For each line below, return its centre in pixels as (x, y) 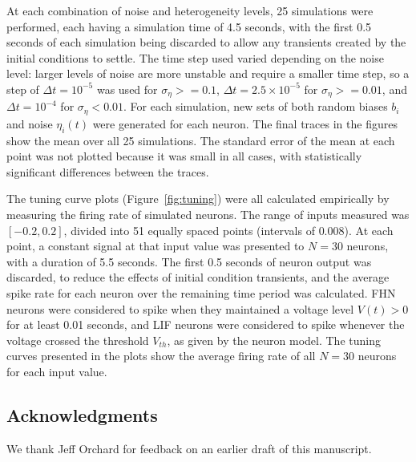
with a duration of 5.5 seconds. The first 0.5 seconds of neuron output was (189, 261)
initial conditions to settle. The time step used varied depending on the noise (195, 57)
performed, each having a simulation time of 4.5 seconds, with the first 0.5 (189, 26)
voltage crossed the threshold (78, 340)
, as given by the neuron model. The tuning (274, 340)
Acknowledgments (82, 414)
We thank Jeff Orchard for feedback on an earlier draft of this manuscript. (189, 448)
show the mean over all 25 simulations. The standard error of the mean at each (201, 140)
